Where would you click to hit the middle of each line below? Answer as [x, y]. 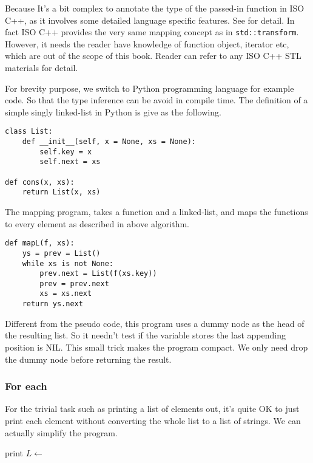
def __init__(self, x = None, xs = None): [109, 142]
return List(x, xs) [61, 192]
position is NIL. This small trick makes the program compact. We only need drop [156, 347]
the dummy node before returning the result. [88, 359]
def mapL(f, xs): [40, 243]
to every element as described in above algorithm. [97, 223]
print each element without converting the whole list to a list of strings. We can [153, 420]
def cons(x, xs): [40, 182]
